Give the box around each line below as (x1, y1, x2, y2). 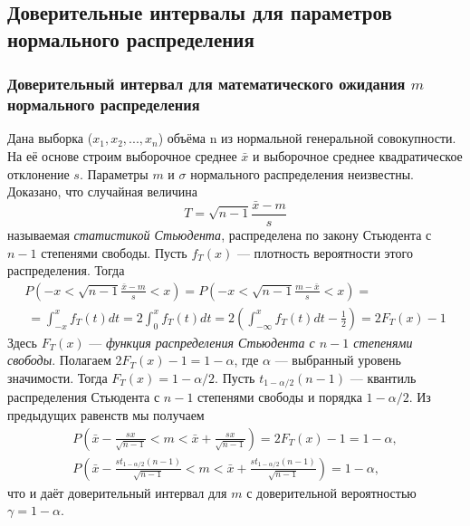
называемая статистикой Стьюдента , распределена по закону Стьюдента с (7, 225, 432, 244)
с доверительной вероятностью (246, 483, 417, 502)
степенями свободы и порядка (197, 387, 362, 406)
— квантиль (350, 368, 417, 387)
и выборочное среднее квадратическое (253, 146, 463, 165)
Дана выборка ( (7, 129, 93, 148)
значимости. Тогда (7, 368, 108, 387)
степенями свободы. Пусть (41, 243, 187, 262)
